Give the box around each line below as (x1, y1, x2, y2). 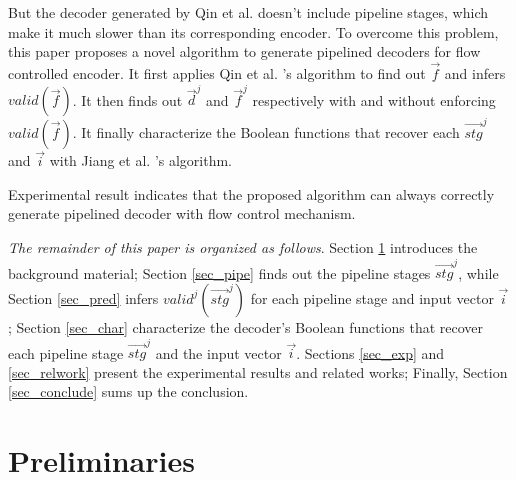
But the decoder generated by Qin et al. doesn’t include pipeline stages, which (8, 2, 489, 22)
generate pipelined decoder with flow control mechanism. (8, 203, 356, 224)
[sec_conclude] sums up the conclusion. (8, 381, 249, 402)
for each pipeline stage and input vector (250, 287, 494, 308)
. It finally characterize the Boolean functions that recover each (72, 122, 460, 143)
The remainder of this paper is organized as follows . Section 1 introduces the (8, 237, 478, 258)
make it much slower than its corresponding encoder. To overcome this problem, (8, 21, 499, 42)
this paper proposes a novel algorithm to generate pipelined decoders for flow (8, 41, 481, 62)
